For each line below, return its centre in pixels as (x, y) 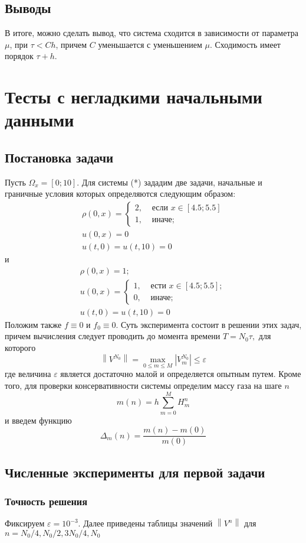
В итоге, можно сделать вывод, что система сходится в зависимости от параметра (152, 33)
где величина (28, 374)
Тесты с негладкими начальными (134, 97)
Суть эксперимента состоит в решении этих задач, (211, 324)
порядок (19, 56)
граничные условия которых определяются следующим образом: (120, 194)
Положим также (33, 324)
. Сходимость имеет (245, 44)
